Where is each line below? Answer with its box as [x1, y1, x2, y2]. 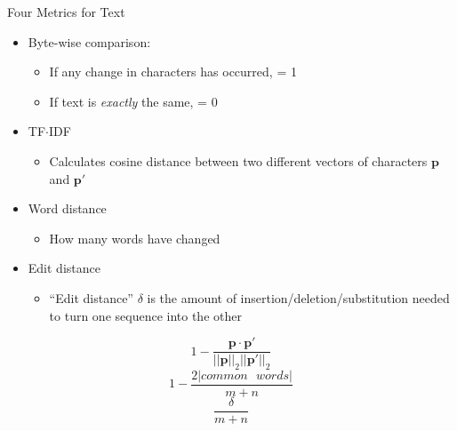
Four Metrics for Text [7, 3, 125, 20]
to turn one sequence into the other [49, 306, 242, 324]
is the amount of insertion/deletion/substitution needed [147, 288, 450, 307]
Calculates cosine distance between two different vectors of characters [49, 151, 428, 170]
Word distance [28, 199, 107, 218]
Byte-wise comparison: [28, 32, 151, 51]
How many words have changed [49, 228, 220, 247]
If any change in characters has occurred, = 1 [49, 62, 297, 81]
